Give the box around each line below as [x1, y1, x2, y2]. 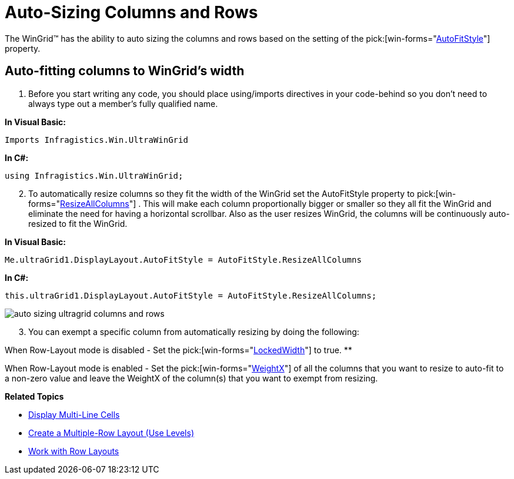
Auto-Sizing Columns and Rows [5, 2, 258, 22]
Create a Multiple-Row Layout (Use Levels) [28, 427, 194, 438]
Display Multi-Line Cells [28, 409, 120, 420]
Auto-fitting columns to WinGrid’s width [5, 63, 245, 79]
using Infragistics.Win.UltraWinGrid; [5, 170, 183, 180]
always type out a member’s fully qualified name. [28, 98, 218, 109]
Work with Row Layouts [28, 445, 119, 456]
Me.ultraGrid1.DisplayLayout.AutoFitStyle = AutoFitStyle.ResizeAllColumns [5, 254, 362, 264]
